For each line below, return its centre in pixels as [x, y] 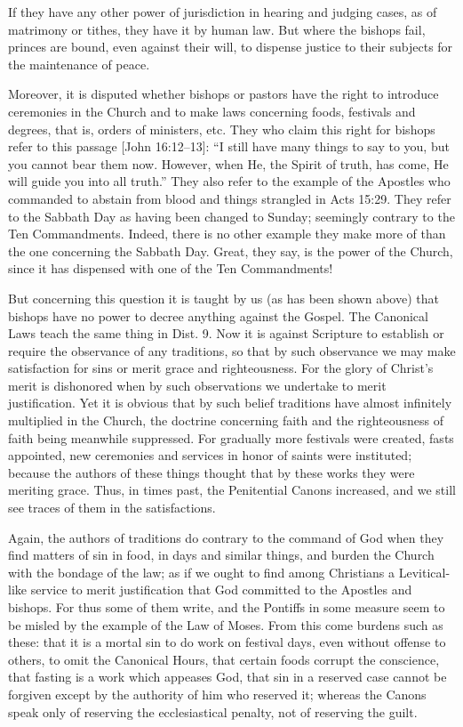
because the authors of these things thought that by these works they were [212, 472]
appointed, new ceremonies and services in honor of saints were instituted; [210, 455]
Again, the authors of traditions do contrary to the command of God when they [226, 537]
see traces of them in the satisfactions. [112, 508]
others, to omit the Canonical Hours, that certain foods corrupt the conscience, [224, 659]
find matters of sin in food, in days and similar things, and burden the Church [221, 555]
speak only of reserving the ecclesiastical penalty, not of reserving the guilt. [213, 711]
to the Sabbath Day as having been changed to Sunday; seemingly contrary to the [231, 216]
